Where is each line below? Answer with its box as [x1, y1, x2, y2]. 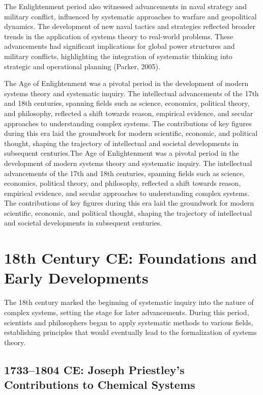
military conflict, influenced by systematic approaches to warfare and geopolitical [4, 11, 257, 21]
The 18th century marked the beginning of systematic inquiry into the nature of [4, 297, 254, 307]
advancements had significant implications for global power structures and [4, 41, 235, 51]
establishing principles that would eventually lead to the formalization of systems [4, 327, 257, 337]
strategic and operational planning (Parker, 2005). [4, 61, 160, 71]
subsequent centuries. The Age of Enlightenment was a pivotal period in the [4, 148, 239, 158]
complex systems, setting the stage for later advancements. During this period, [4, 306, 249, 317]
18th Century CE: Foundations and [4, 247, 257, 268]
